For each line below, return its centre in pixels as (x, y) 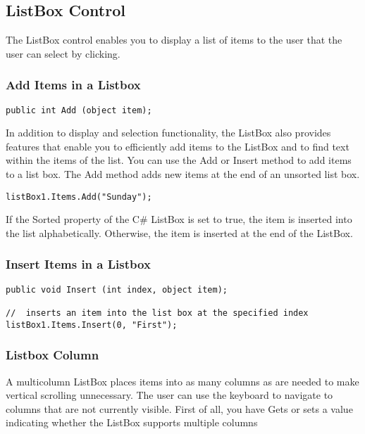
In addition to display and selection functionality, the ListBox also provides (168, 133)
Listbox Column (52, 355)
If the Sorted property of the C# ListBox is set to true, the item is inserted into (179, 219)
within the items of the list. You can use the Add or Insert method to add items (179, 160)
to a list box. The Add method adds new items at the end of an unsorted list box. (183, 174)
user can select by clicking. (63, 53)
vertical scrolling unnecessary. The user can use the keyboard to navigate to (169, 395)
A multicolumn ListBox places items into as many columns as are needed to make (182, 381)
